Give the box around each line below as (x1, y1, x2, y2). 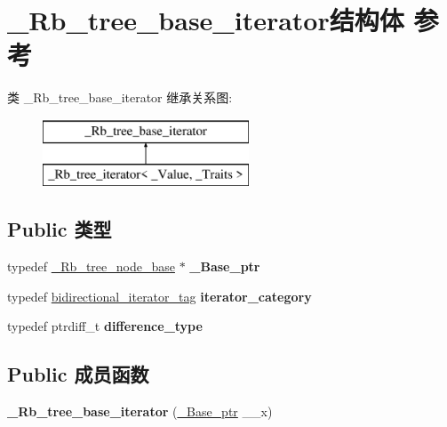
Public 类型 (7, 215, 112, 243)
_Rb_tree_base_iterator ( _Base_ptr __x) (7, 402, 273, 421)
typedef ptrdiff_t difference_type (7, 317, 203, 335)
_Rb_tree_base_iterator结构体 (7, 2, 404, 38)
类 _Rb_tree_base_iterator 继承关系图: (7, 88, 233, 107)
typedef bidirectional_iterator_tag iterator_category (7, 286, 312, 305)
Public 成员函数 (7, 360, 149, 388)
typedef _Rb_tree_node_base (7, 257, 175, 276)
